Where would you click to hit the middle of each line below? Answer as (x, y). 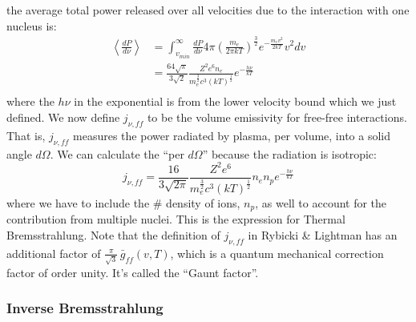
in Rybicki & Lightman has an (323, 235)
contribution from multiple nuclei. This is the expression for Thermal (176, 219)
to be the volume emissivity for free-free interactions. (277, 117)
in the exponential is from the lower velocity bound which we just (235, 101)
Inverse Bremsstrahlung (85, 308)
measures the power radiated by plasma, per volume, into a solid (232, 135)
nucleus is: (32, 25)
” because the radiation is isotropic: (289, 153)
